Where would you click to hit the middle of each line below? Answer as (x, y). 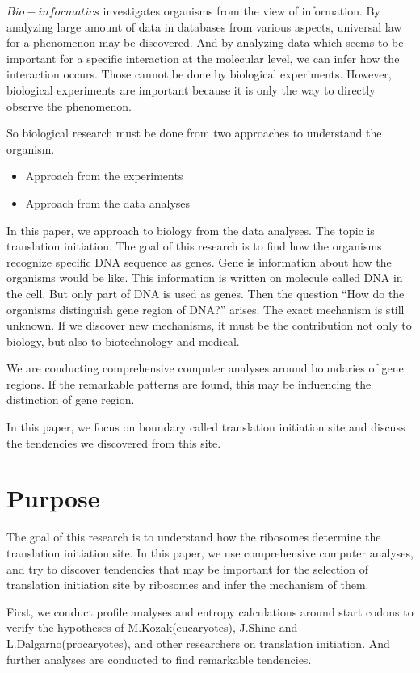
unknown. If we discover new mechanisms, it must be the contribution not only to (209, 325)
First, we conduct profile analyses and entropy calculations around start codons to (210, 611)
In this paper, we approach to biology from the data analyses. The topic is (191, 230)
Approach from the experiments (104, 176)
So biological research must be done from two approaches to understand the (194, 133)
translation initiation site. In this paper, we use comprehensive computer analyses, (210, 552)
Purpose (53, 498)
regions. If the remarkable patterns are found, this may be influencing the (189, 383)
